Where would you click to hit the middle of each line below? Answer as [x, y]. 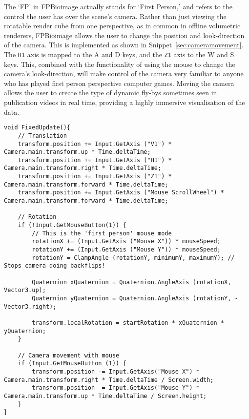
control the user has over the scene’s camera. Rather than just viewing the [115, 16]
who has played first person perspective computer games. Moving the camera [119, 83]
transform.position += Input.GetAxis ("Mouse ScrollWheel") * [121, 193]
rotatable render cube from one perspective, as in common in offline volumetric [122, 26]
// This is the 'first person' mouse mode [102, 233]
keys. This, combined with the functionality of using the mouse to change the [120, 64]
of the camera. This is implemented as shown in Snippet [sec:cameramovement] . [124, 45]
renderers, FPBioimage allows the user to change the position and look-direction [124, 35]
